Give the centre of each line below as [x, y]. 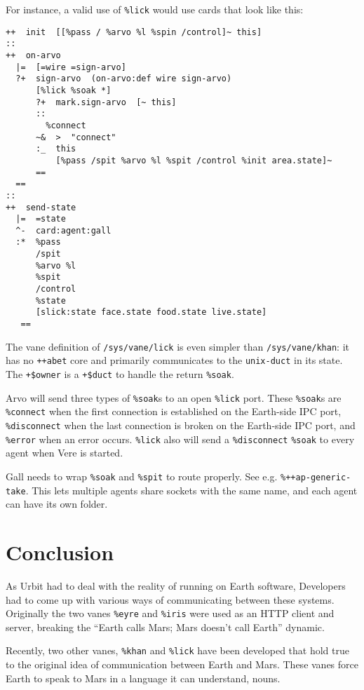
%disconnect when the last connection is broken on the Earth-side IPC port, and [181, 425]
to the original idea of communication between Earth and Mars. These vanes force [182, 664]
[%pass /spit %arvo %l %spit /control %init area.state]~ [194, 160]
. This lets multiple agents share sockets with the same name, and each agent [191, 490]
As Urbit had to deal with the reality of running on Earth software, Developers [176, 585]
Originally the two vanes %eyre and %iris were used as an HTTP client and [170, 613]
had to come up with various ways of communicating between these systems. [170, 599]
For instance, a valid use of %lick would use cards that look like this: [155, 9]
